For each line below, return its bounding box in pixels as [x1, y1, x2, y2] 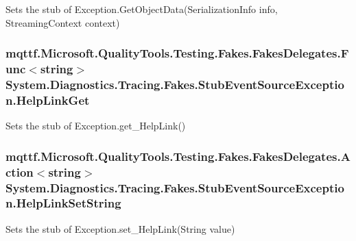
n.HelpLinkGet [5, 91, 90, 108]
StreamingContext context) [5, 15, 120, 29]
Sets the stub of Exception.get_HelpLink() [5, 118, 186, 133]
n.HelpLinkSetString [5, 194, 121, 212]
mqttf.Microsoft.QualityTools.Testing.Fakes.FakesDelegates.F [5, 45, 349, 62]
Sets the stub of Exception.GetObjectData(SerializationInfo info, [5, 2, 278, 16]
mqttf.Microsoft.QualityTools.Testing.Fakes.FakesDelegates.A [5, 147, 351, 164]
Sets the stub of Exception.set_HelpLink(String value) [5, 221, 235, 236]
